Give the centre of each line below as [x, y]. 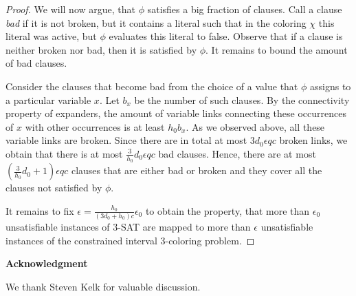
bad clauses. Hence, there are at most [237, 153]
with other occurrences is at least [95, 126]
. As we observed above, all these [255, 126]
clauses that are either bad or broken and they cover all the [197, 170]
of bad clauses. [36, 63]
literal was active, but [51, 36]
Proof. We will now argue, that [70, 9]
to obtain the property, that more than [227, 210]
